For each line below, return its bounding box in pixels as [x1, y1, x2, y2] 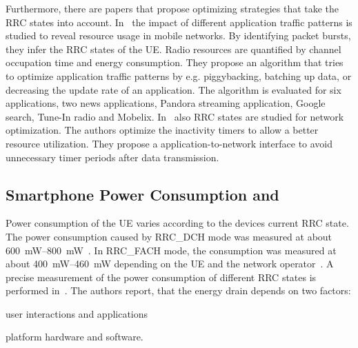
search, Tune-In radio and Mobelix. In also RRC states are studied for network [6, 109, 344, 123]
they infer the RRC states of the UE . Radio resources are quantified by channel [6, 41, 341, 56]
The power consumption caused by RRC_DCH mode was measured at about [6, 229, 332, 243]
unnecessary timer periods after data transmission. [6, 150, 219, 164]
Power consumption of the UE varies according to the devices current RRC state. [6, 216, 349, 230]
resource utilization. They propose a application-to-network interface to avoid [6, 136, 333, 150]
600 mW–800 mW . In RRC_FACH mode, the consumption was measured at [6, 243, 337, 257]
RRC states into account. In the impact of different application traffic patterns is [6, 14, 352, 29]
